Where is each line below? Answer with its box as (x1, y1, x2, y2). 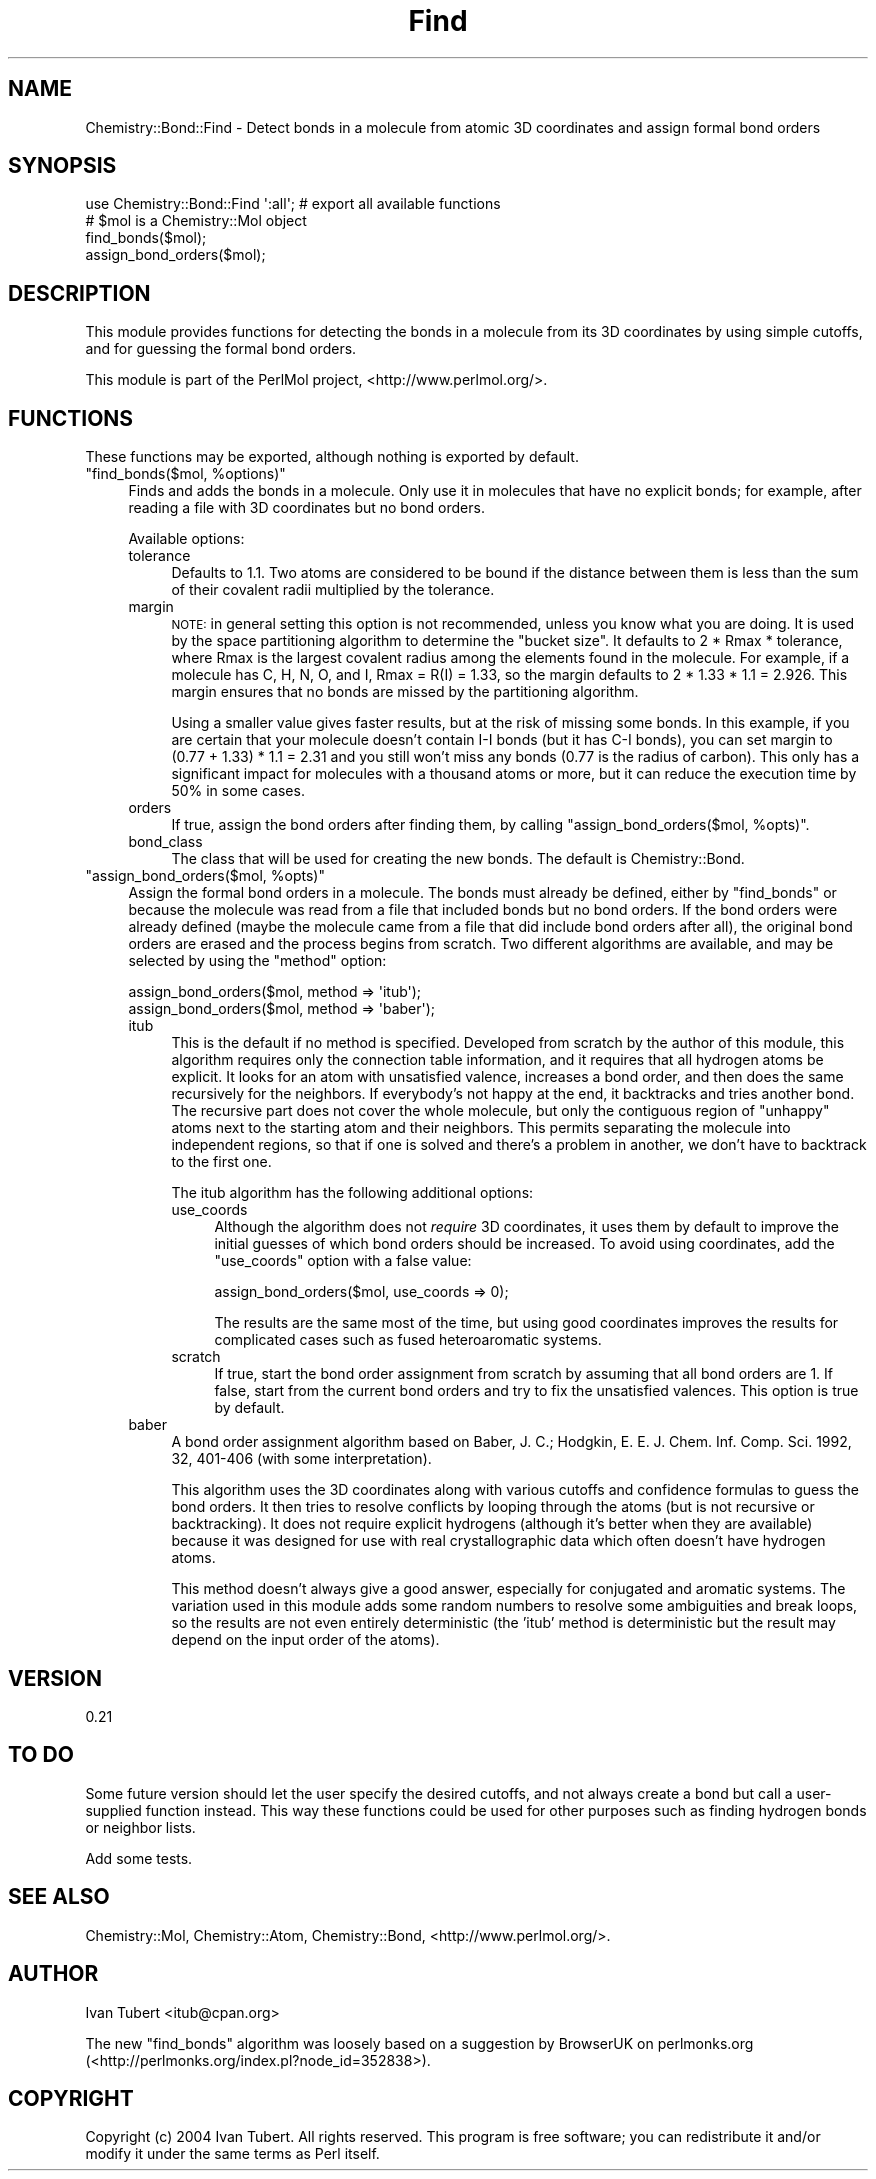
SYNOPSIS (8, 153, 117, 179)
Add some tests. (85, 1849, 193, 1867)
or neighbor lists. (85, 1818, 196, 1836)
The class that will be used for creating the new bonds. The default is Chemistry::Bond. (171, 850, 745, 868)
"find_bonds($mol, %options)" (85, 465, 286, 483)
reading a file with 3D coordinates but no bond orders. (128, 499, 485, 517)
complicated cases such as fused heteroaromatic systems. (214, 1331, 602, 1349)
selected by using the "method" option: (128, 952, 387, 970)
